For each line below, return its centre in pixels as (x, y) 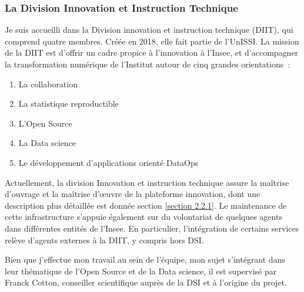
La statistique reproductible (69, 103)
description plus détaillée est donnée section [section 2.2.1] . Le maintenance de (146, 205)
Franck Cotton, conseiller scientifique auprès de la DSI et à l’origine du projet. (146, 282)
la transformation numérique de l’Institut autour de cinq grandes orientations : (148, 64)
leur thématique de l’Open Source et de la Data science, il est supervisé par (141, 271)
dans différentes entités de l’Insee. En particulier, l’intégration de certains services (152, 228)
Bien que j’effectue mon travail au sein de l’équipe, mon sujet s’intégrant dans (145, 259)
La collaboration (48, 84)
